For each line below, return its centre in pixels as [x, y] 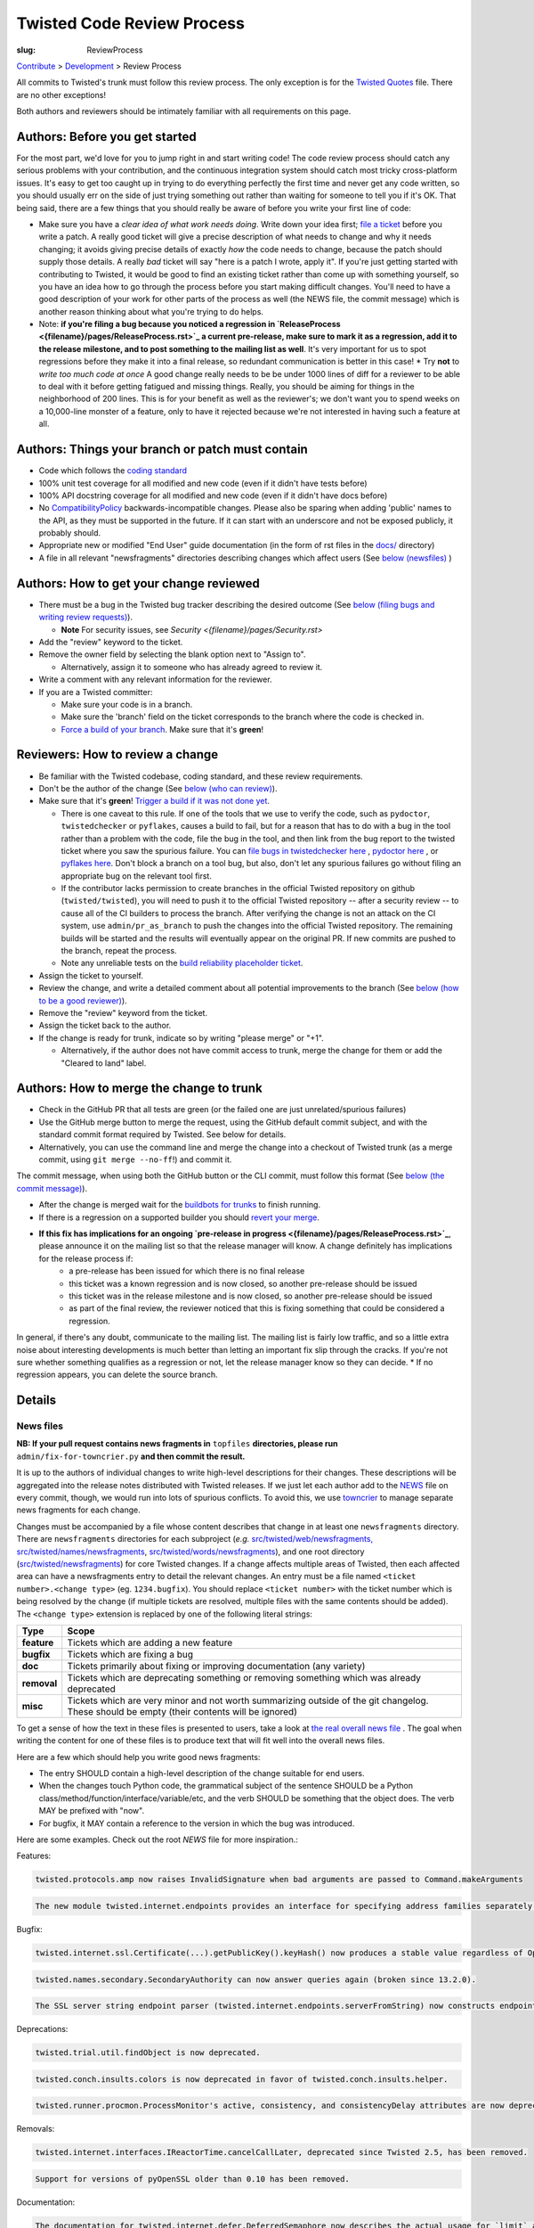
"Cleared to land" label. [104, 1063]
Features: [34, 1856]
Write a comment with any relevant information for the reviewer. [155, 680]
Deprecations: [42, 2029]
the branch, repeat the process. [119, 951]
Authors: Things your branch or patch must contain [162, 450]
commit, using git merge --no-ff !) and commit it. [135, 1159]
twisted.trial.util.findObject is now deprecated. [148, 2053]
